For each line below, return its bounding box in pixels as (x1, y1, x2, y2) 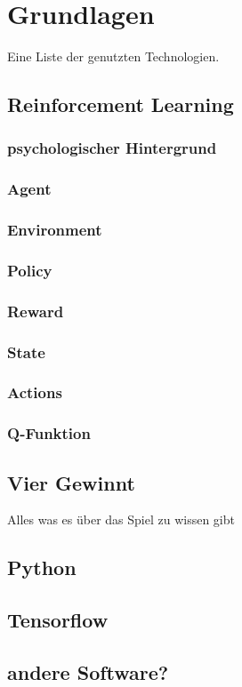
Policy (7, 259, 52, 281)
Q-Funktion (7, 422, 91, 444)
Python (7, 554, 77, 581)
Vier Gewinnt (7, 468, 135, 496)
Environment (7, 219, 102, 241)
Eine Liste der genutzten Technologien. (7, 47, 220, 66)
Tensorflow (7, 606, 109, 634)
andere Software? (7, 659, 169, 685)
